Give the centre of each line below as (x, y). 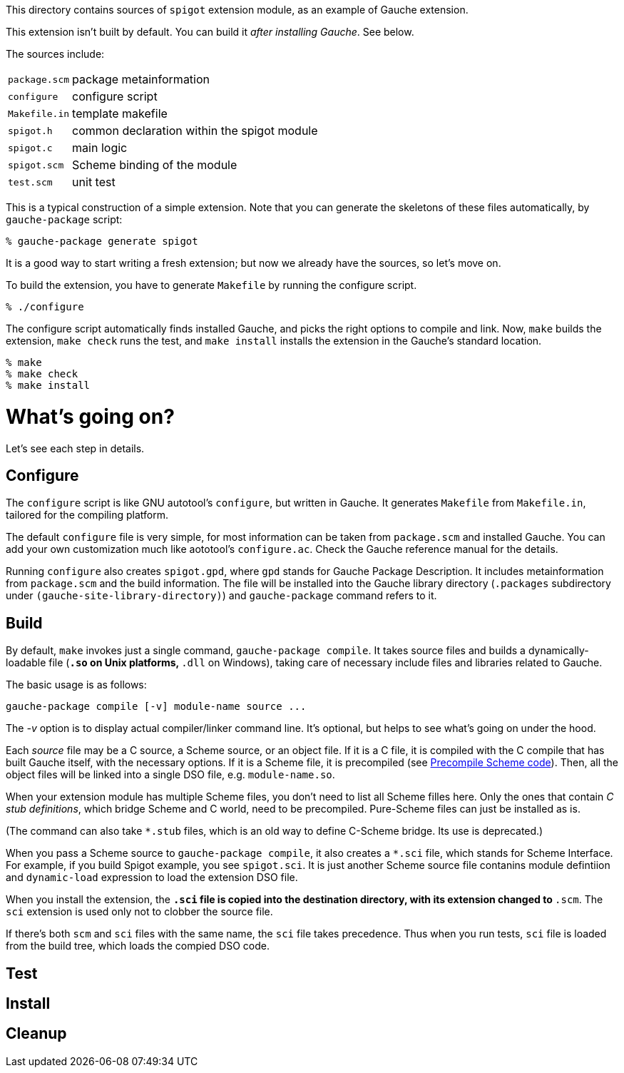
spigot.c (30, 148)
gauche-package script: (64, 219)
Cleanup (36, 1034)
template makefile (120, 113)
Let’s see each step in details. (75, 448)
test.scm (30, 182)
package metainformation (141, 79)
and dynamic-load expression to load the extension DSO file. (152, 878)
